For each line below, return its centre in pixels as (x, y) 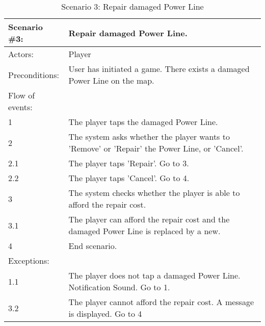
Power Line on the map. (111, 80)
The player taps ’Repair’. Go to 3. (129, 163)
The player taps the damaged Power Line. (143, 122)
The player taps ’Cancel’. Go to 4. (129, 178)
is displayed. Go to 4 (105, 314)
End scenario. (93, 246)
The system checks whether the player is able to (154, 193)
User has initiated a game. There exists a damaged (159, 69)
